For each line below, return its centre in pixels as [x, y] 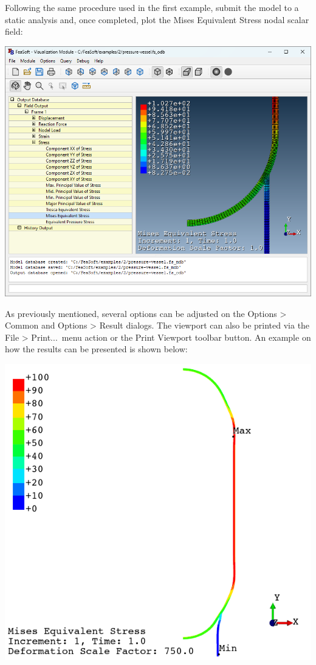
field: [14, 31]
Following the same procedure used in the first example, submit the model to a [152, 7]
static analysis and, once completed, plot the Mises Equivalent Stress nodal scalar [157, 19]
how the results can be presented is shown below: [96, 349]
